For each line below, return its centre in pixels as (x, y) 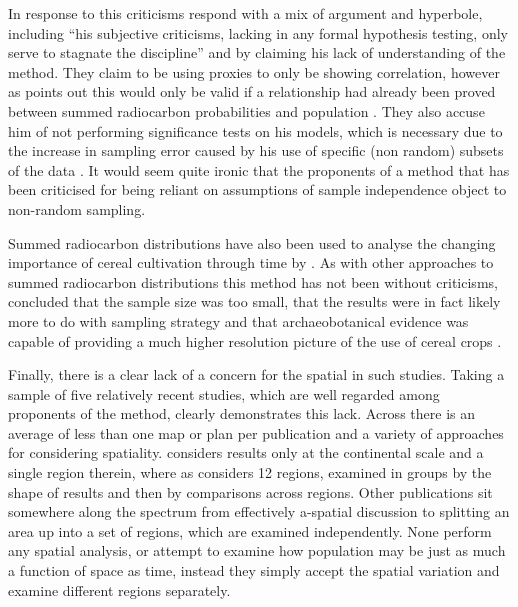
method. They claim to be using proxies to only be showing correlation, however (254, 71)
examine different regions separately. (119, 589)
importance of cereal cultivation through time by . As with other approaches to (251, 262)
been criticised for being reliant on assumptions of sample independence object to (257, 189)
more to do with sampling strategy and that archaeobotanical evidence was (238, 320)
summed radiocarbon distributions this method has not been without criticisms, (253, 281)
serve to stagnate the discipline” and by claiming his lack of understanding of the (257, 52)
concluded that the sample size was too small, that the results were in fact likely (254, 301)
